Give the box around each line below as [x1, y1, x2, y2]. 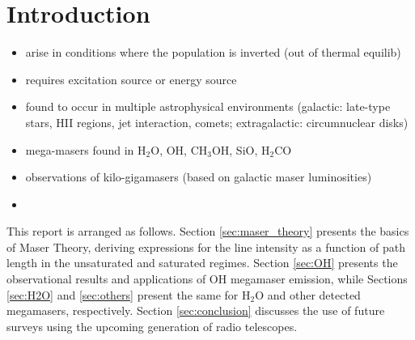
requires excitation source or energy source [25, 70, 237, 87]
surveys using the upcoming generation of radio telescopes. [6, 317, 298, 334]
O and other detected [255, 286, 361, 303]
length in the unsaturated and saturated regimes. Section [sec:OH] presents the [6, 254, 398, 271]
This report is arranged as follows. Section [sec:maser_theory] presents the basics [6, 223, 409, 240]
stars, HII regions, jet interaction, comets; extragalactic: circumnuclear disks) [25, 113, 409, 130]
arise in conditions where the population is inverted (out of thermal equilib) [25, 44, 401, 61]
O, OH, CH [150, 141, 208, 158]
